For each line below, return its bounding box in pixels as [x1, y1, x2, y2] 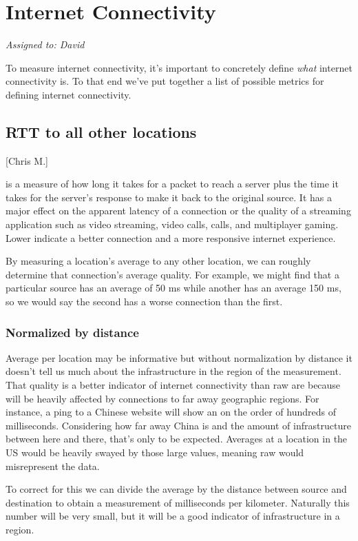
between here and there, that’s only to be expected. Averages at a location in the [6, 431, 348, 446]
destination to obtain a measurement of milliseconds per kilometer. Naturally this [6, 495, 350, 509]
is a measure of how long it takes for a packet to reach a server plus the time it [6, 176, 339, 191]
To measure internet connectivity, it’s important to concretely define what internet [6, 60, 352, 74]
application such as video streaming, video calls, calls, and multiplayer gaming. [6, 217, 339, 232]
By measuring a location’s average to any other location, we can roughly [6, 254, 311, 268]
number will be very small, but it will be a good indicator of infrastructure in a [6, 509, 340, 523]
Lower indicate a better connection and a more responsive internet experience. [6, 230, 336, 245]
